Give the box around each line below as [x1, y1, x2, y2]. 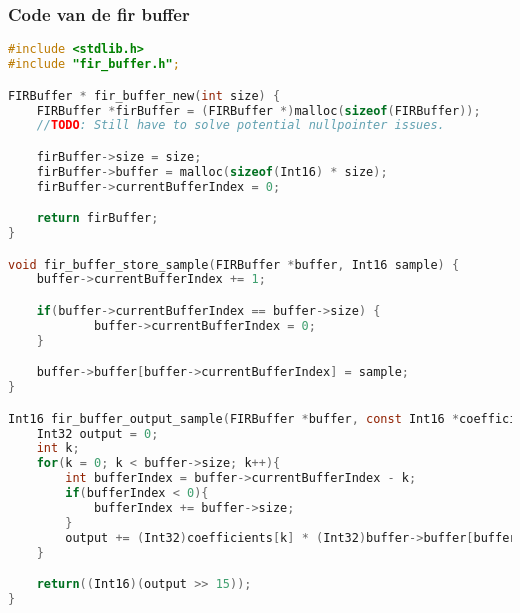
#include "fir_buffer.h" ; [8, 57, 180, 72]
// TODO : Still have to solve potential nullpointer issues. [36, 118, 445, 133]
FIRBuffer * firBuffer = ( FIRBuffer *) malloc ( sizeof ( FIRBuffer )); [36, 103, 481, 118]
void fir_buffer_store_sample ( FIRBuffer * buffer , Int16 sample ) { [8, 257, 460, 272]
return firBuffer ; [36, 211, 159, 226]
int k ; [36, 441, 80, 456]
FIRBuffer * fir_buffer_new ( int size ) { [8, 88, 281, 103]
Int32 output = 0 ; [36, 426, 159, 441]
